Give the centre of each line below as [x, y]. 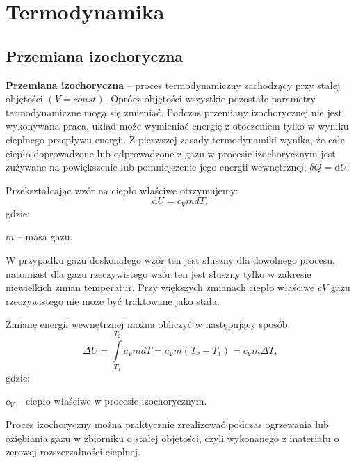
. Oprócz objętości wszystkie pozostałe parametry [210, 99]
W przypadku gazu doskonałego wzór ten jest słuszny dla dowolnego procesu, [170, 259]
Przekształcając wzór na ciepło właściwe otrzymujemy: [122, 190]
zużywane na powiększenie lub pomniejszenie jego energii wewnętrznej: [156, 167]
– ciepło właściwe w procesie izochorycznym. [112, 401]
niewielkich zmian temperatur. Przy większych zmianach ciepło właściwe [160, 287]
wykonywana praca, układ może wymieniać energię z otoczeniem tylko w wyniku [177, 126]
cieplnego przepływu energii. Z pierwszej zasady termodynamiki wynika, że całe [176, 139]
